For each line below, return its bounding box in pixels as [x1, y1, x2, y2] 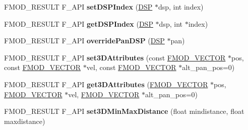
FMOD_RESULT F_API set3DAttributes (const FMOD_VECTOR [4, 52, 226, 62]
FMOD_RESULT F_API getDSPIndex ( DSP [4, 18, 153, 29]
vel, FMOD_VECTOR [68, 89, 140, 99]
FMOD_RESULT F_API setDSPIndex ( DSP [4, 2, 153, 12]
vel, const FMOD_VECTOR [86, 62, 176, 73]
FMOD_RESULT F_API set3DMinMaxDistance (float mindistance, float [4, 106, 244, 116]
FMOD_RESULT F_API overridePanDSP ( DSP [4, 35, 165, 46]
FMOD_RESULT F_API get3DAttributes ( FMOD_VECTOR [4, 79, 208, 89]
